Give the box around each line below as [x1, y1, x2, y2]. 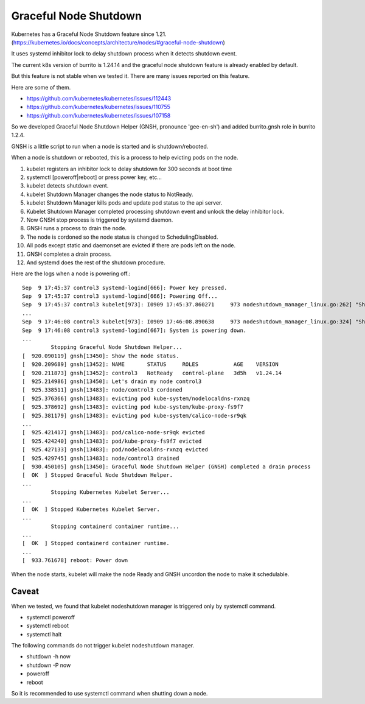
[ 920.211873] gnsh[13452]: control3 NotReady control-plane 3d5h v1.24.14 [22, 369, 282, 376]
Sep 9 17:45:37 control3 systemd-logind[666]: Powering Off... [22, 293, 218, 300]
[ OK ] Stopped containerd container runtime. [22, 540, 170, 547]
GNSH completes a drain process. [26, 250, 112, 258]
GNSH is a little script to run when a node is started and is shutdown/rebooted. [11, 143, 209, 150]
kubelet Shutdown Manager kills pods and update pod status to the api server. [26, 199, 223, 206]
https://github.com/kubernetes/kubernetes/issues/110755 [26, 104, 170, 111]
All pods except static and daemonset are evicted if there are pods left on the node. [26, 242, 236, 249]
